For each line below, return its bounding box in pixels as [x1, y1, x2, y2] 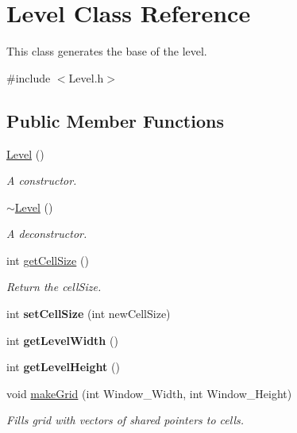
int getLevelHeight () [6, 358, 120, 375]
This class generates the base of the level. [6, 43, 207, 59]
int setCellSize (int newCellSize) [6, 305, 171, 322]
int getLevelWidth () [6, 331, 118, 348]
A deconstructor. [6, 225, 87, 242]
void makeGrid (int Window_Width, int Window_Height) [6, 385, 292, 401]
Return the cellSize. [6, 278, 102, 295]
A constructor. [6, 172, 77, 189]
